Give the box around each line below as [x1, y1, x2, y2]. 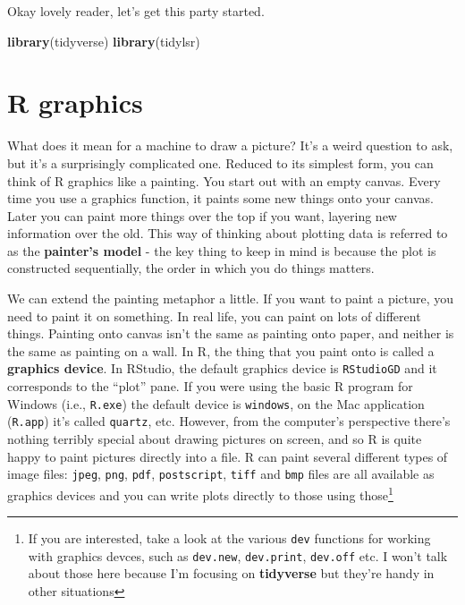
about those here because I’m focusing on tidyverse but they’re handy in [28, 564, 435, 583]
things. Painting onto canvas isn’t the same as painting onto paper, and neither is [7, 324, 454, 343]
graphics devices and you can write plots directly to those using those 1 [7, 482, 393, 504]
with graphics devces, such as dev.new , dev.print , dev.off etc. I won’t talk [28, 546, 448, 565]
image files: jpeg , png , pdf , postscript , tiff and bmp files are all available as [7, 464, 435, 483]
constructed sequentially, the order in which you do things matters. [7, 259, 375, 277]
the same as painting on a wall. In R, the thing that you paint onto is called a [7, 341, 435, 360]
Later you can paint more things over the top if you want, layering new [7, 206, 397, 225]
